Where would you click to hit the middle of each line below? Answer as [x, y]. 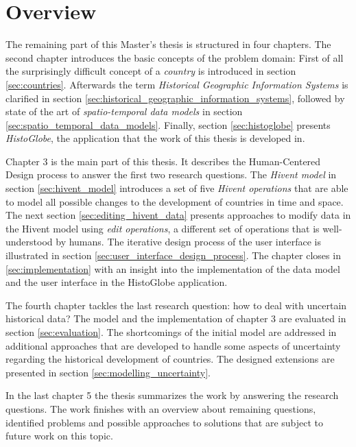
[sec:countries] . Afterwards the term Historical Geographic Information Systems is [177, 84]
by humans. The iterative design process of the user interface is [188, 242]
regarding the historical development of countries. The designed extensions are [170, 359]
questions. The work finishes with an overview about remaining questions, [161, 408]
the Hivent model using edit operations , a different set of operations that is [163, 228]
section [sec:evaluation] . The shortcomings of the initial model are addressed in [171, 332]
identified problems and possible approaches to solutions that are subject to [165, 422]
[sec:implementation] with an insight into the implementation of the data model [173, 268]
